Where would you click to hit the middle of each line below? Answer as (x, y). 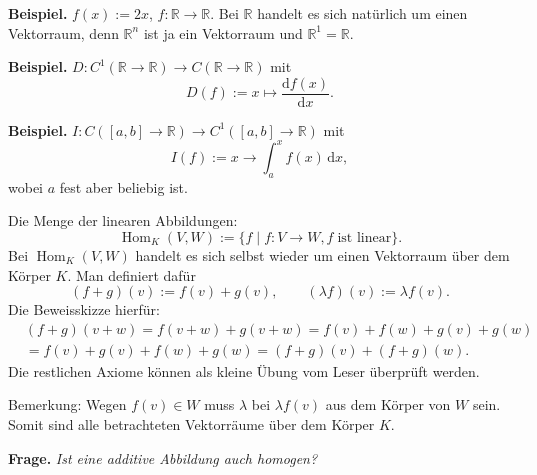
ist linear (364, 237)
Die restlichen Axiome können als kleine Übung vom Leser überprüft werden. (244, 370)
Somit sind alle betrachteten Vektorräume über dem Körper (191, 423)
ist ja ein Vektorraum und (223, 32)
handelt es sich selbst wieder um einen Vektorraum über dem (322, 254)
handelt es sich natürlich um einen (362, 13)
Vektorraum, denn (63, 32)
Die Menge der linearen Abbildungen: (123, 220)
